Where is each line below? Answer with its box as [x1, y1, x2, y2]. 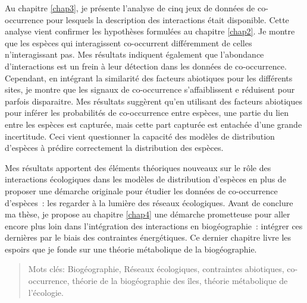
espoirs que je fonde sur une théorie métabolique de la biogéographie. [5, 242, 257, 255]
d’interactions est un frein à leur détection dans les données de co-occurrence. [5, 59, 287, 72]
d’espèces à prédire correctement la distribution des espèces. [5, 141, 224, 154]
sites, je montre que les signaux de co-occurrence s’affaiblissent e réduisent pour [5, 83, 295, 96]
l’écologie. [28, 286, 64, 298]
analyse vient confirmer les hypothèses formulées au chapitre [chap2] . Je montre [5, 25, 295, 37]
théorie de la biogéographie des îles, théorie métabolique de [72, 274, 288, 287]
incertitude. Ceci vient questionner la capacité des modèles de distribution [5, 130, 275, 142]
